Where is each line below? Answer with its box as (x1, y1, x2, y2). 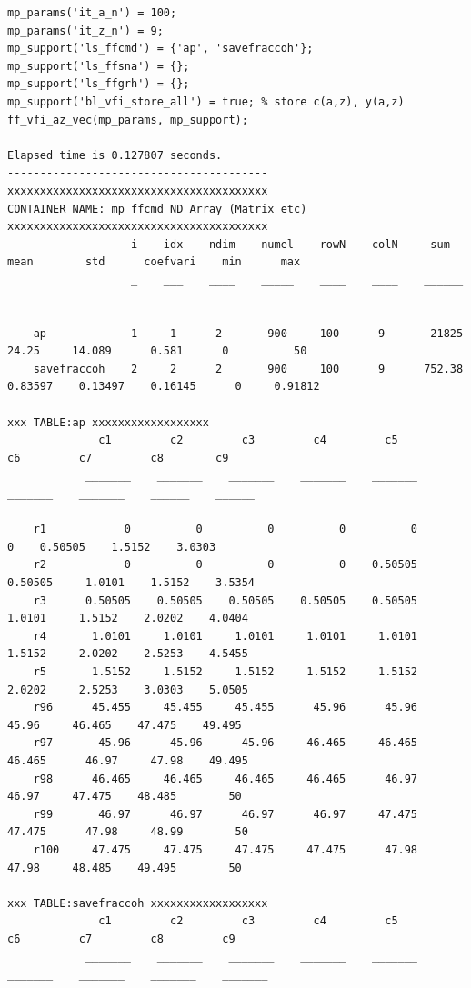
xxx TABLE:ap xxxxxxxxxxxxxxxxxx (7, 415, 209, 429)
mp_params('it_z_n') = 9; (7, 24, 164, 37)
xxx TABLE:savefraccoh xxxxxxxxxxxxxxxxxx (7, 896, 268, 910)
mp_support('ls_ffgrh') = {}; (7, 77, 190, 91)
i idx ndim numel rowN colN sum (131, 237, 450, 251)
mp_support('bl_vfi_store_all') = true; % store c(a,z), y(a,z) (7, 95, 405, 108)
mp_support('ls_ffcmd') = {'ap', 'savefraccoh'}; (7, 42, 314, 55)
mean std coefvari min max (7, 255, 301, 269)
